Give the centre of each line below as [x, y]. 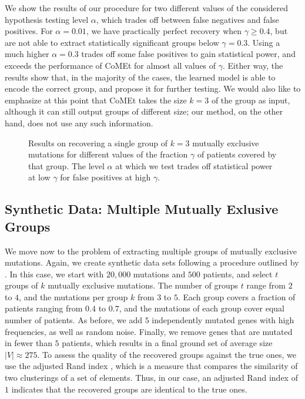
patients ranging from [44, 308]
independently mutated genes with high [223, 320]
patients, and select [238, 274]
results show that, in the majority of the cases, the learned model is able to [140, 77]
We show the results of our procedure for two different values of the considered [147, 8]
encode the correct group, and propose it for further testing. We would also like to [153, 88]
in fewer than [29, 343]
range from [266, 285]
